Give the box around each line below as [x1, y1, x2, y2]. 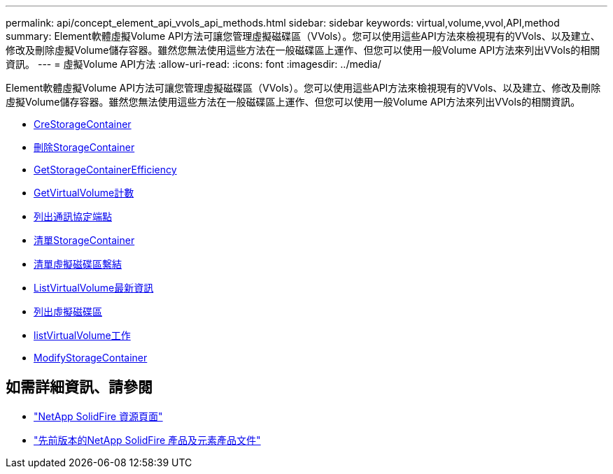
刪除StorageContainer [34, 141, 135, 153]
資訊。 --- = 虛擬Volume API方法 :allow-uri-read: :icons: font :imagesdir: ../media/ [6, 58, 381, 70]
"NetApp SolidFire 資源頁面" [34, 410, 163, 422]
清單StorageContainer [34, 234, 135, 246]
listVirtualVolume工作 [34, 329, 131, 341]
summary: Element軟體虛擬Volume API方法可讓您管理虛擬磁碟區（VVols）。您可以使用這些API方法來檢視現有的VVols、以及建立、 [6, 30, 600, 42]
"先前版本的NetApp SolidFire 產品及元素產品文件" [34, 433, 261, 446]
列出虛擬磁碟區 [34, 306, 102, 317]
